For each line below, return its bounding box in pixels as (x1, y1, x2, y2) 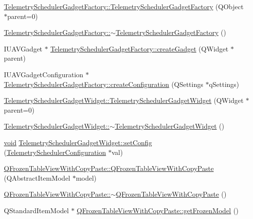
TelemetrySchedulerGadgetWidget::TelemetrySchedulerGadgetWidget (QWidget (4, 95, 244, 105)
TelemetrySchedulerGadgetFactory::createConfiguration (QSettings (4, 79, 203, 89)
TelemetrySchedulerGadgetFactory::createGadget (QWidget (50, 43, 229, 53)
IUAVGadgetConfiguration (4, 69, 84, 79)
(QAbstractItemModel (4, 172, 71, 183)
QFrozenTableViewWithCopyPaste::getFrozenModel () (76, 205, 239, 215)
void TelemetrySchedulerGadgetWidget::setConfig (4, 137, 152, 147)
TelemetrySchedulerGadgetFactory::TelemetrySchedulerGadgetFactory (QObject (4, 1, 244, 11)
